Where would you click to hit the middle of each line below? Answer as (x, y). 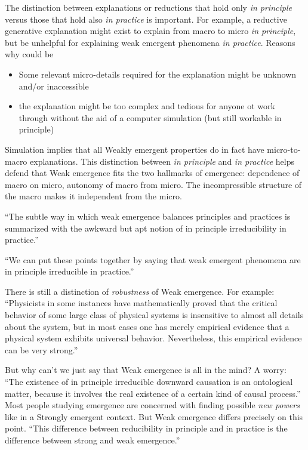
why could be (29, 54)
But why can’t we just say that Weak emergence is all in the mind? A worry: (146, 370)
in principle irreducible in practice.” (70, 271)
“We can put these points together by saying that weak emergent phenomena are (153, 259)
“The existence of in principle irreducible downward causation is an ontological (149, 382)
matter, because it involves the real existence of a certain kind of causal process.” (153, 393)
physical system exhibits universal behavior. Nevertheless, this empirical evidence (153, 338)
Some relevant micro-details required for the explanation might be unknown (158, 74)
